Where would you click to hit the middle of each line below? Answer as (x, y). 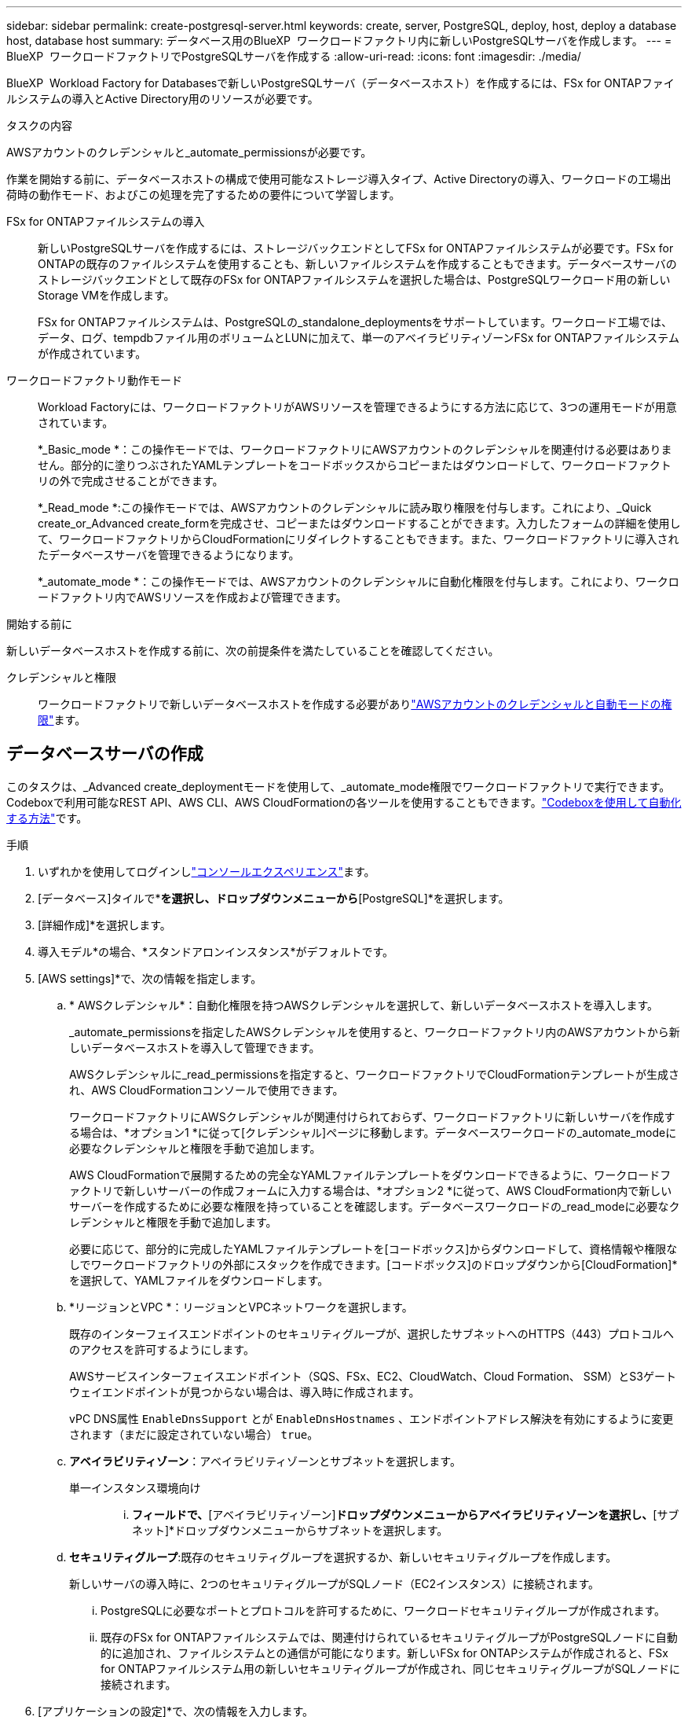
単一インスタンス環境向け (135, 1487)
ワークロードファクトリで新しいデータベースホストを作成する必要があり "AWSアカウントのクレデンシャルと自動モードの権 (355, 704)
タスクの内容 (39, 125)
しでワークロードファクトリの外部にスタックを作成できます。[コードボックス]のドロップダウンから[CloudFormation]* (373, 1264)
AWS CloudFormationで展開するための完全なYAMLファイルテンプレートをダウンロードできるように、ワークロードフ (370, 1175)
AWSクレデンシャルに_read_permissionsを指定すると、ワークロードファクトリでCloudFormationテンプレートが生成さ (374, 1074)
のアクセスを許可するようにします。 (162, 1349)
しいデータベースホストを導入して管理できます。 (195, 1047)
